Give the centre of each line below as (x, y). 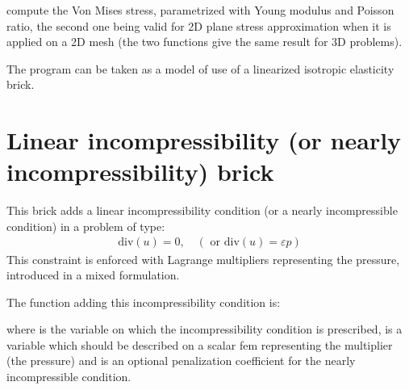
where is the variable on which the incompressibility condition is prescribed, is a (204, 329)
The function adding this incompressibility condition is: (144, 302)
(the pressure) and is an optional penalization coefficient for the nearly (181, 361)
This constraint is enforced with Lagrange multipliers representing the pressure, (203, 259)
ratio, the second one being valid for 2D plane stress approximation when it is (199, 25)
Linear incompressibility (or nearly (204, 140)
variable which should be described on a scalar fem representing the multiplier (200, 344)
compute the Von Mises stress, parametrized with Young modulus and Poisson (200, 10)
